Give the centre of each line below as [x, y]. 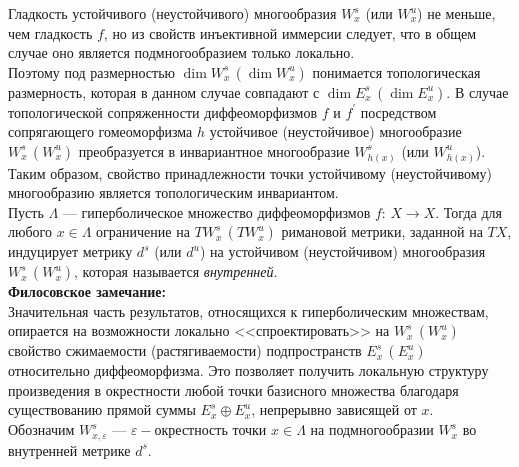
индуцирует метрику [70, 251]
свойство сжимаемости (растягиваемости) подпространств [185, 350]
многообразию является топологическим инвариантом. [173, 192]
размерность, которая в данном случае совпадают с [164, 91]
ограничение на [143, 231]
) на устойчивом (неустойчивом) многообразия [342, 251]
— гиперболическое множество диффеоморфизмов [216, 211]
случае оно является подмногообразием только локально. [181, 52]
